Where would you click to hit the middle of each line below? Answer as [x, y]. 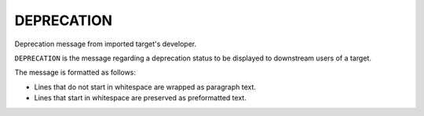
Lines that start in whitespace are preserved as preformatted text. [140, 98]
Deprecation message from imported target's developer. [105, 44]
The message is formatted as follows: [75, 72]
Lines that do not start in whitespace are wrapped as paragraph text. [145, 87]
